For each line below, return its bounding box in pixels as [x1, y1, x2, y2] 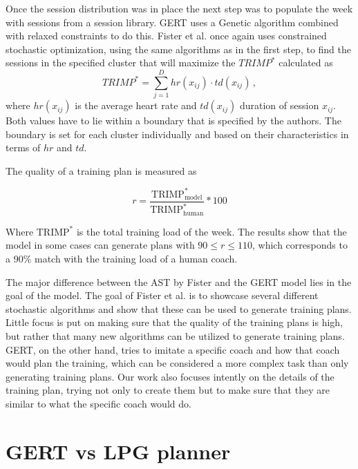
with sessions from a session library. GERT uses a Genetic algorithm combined [6, 15, 339, 29]
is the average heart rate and [75, 98, 197, 113]
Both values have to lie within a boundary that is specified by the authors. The [6, 113, 341, 128]
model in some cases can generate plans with [6, 238, 195, 252]
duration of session [239, 98, 319, 113]
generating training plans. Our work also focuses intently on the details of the [6, 369, 335, 383]
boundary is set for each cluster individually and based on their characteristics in [6, 126, 349, 141]
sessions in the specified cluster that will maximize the [6, 55, 236, 70]
